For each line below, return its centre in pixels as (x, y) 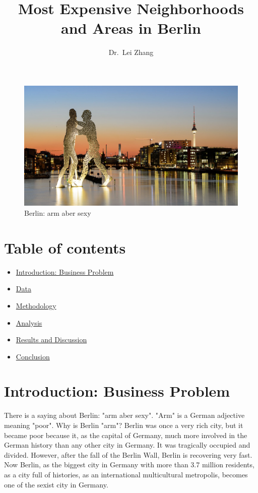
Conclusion (33, 356)
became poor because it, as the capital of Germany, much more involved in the (126, 435)
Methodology (36, 305)
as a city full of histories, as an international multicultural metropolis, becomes (126, 474)
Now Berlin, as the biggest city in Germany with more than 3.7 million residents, (129, 465)
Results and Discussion (51, 340)
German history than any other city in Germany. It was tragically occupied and (127, 445)
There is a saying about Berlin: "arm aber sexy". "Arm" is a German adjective (124, 415)
